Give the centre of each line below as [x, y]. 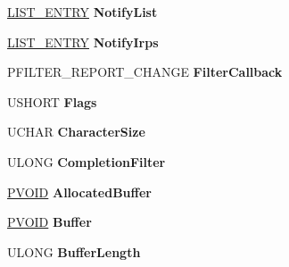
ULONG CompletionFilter [87, 161]
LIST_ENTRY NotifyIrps [83, 42]
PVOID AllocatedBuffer [79, 192]
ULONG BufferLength [74, 251]
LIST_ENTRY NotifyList [83, 12]
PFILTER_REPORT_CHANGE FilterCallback [145, 72]
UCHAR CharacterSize [76, 132]
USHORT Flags [52, 101]
